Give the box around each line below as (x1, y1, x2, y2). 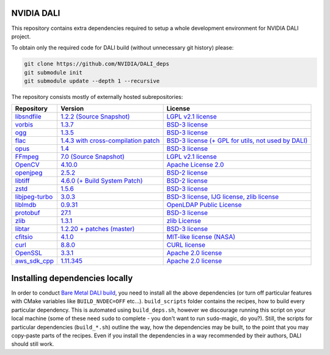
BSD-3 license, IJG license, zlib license (166, 192, 279, 201)
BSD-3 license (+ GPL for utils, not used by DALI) (166, 136, 308, 145)
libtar (15, 225, 30, 233)
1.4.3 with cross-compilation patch (61, 136, 160, 145)
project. (11, 32, 31, 40)
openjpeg (15, 169, 43, 177)
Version (61, 104, 84, 113)
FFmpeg (15, 153, 39, 161)
